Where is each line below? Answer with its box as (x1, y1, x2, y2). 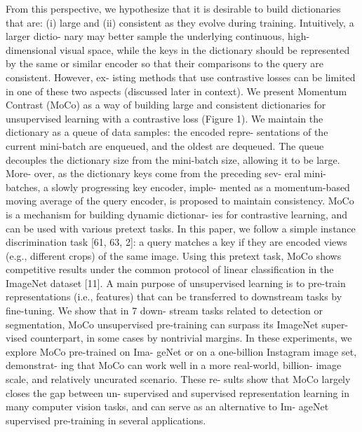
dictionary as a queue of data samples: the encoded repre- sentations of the (6, 125, 328, 139)
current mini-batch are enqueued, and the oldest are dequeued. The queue (6, 138, 324, 153)
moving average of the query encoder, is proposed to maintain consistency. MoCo (6, 193, 354, 208)
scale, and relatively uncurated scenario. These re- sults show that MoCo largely (6, 372, 351, 386)
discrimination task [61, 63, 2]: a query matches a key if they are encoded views (6, 235, 347, 249)
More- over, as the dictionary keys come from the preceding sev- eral (6, 166, 301, 181)
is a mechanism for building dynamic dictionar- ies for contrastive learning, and (6, 207, 348, 221)
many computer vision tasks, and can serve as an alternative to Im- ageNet (6, 399, 329, 414)
